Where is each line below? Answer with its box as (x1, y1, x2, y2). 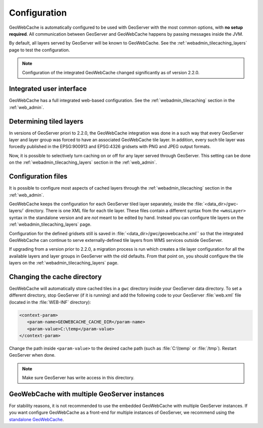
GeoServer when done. (9, 352, 56, 358)
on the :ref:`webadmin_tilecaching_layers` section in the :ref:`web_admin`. (9, 159, 157, 166)
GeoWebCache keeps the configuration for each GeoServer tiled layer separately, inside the (9, 201, 194, 207)
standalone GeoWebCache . (9, 416, 64, 422)
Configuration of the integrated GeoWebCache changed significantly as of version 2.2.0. (22, 69, 200, 75)
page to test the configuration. (9, 47, 70, 53)
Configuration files (9, 172, 68, 181)
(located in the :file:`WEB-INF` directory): (9, 299, 91, 305)
